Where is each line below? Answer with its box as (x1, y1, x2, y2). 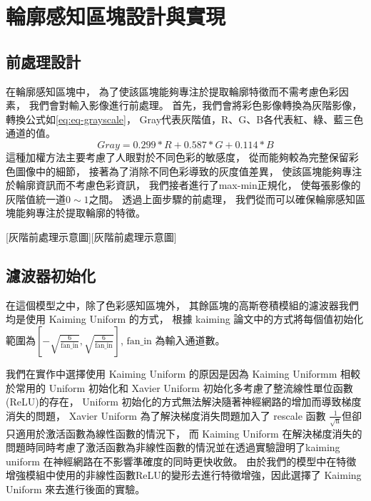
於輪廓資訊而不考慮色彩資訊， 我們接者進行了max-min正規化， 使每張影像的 (6, 177, 361, 192)
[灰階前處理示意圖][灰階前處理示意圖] (6, 229, 177, 244)
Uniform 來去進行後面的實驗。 (6, 482, 146, 497)
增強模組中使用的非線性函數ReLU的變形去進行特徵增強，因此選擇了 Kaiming (6, 468, 362, 482)
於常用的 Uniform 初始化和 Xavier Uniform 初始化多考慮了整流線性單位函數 (6, 380, 353, 395)
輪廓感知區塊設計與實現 (6, 1, 226, 31)
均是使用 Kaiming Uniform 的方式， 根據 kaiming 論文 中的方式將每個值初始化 (6, 311, 364, 326)
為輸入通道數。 (155, 332, 225, 347)
